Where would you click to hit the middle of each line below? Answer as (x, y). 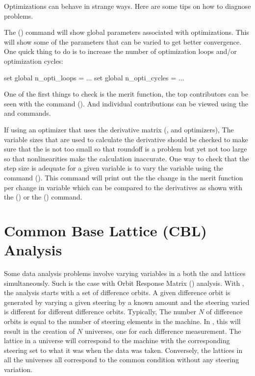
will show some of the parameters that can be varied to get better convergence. (123, 41)
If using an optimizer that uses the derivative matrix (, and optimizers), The (119, 129)
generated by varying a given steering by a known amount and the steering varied (127, 302)
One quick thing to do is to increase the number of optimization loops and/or (120, 51)
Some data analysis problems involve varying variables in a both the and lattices (125, 273)
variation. (18, 369)
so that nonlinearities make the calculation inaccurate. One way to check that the (127, 158)
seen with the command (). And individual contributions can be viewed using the (126, 103)
